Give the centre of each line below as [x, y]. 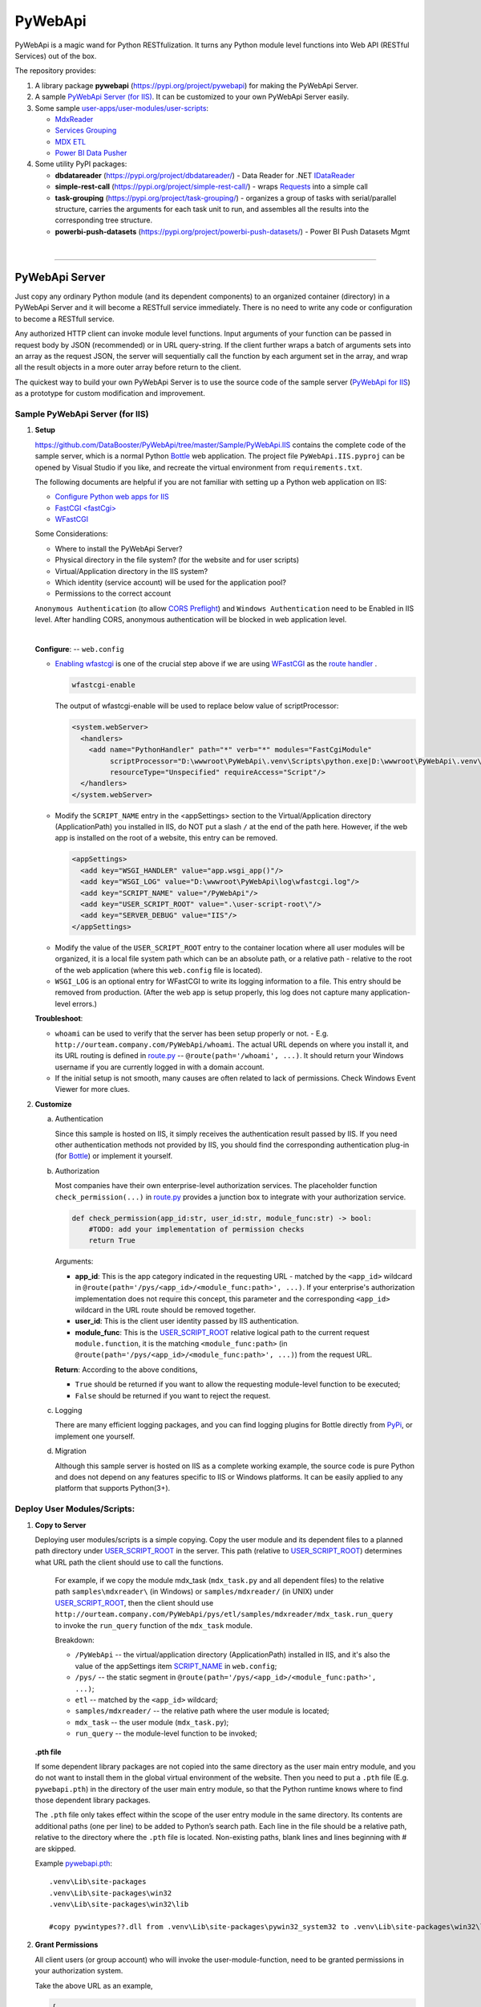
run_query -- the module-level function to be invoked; [166, 1733]
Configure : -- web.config [79, 649]
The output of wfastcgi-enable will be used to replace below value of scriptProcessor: [197, 706]
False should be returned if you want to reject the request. [173, 1395]
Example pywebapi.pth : [73, 1863]
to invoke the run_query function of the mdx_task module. [154, 1625]
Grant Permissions [67, 1945]
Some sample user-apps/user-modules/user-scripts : [121, 108]
